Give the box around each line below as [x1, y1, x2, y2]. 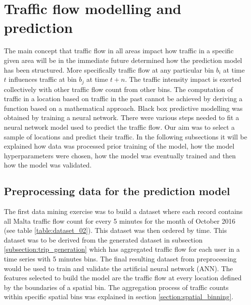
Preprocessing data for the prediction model [4, 183, 230, 198]
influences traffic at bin [8, 74, 77, 84]
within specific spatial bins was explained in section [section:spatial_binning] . [4, 291, 234, 302]
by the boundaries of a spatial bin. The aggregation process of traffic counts [4, 282, 229, 292]
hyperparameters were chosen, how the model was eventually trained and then [4, 150, 236, 160]
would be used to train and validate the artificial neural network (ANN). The [4, 263, 233, 273]
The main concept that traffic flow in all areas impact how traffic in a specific [4, 46, 234, 56]
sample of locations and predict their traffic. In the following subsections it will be [4, 131, 247, 141]
